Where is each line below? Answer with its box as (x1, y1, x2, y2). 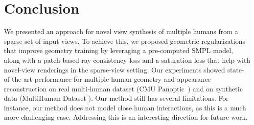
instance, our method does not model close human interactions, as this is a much (4, 102, 246, 112)
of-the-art (4, 74, 32, 84)
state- (227, 64, 244, 74)
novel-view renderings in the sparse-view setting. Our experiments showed (4, 64, 225, 74)
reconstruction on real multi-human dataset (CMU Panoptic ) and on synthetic (4, 83, 243, 93)
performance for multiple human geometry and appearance (34, 74, 211, 84)
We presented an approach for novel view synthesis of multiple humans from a (4, 26, 238, 36)
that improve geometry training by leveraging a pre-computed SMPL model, (4, 45, 233, 55)
